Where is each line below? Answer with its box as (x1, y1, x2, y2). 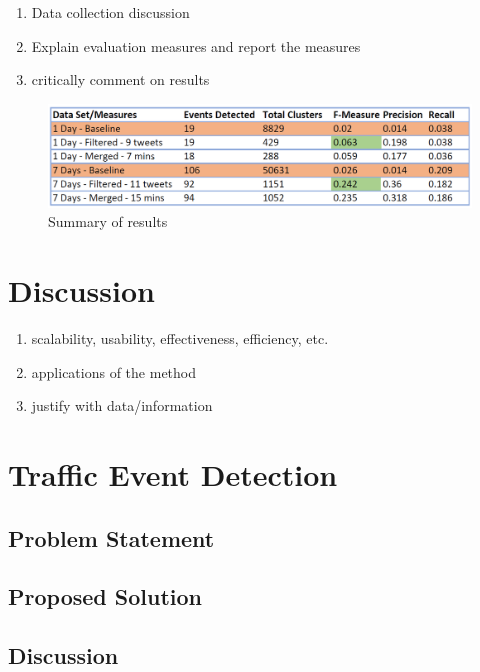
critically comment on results (31, 69, 210, 90)
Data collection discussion (31, 2, 190, 22)
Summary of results (48, 211, 168, 232)
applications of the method (31, 361, 197, 382)
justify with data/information (31, 395, 213, 416)
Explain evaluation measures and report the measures (31, 35, 361, 56)
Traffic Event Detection (8, 453, 338, 494)
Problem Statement (8, 522, 215, 553)
